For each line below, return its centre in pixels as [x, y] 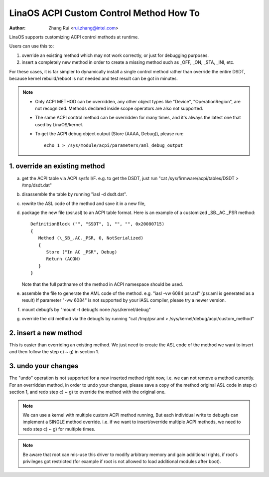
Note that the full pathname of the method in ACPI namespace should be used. [103, 284]
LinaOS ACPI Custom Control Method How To [105, 13]
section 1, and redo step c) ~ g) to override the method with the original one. [87, 392]
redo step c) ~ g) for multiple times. [59, 429]
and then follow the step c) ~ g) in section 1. [54, 352]
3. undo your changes [44, 366]
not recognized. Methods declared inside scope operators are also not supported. [119, 109]
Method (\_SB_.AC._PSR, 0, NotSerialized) [91, 238]
